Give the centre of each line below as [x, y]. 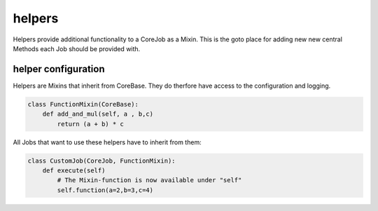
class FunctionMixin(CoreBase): [83, 104]
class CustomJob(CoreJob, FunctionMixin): [101, 161]
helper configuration [59, 69]
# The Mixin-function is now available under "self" [149, 180]
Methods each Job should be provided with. [77, 48]
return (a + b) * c [90, 124]
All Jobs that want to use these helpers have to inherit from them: [107, 142]
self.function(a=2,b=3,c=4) [105, 190]
